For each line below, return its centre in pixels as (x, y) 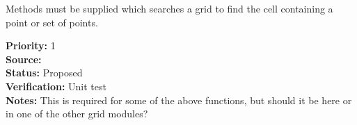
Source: (24, 59)
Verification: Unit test (56, 86)
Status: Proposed (44, 73)
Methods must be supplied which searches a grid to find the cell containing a (169, 8)
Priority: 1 (31, 45)
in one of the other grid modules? (77, 114)
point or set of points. (52, 22)
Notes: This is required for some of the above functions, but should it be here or (179, 100)
